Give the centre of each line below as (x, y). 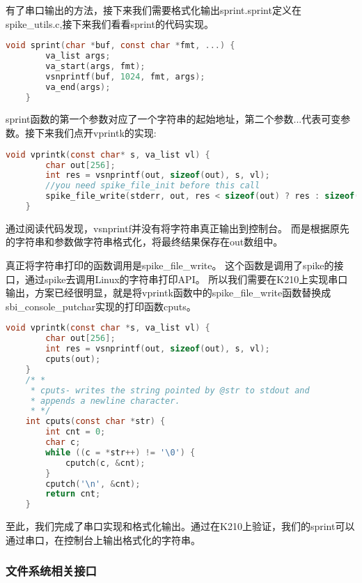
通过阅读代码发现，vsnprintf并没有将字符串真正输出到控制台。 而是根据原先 (178, 228)
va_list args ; (78, 56)
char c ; (63, 442)
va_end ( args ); (78, 87)
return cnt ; (73, 494)
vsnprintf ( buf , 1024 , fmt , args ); (125, 76)
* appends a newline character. (105, 401)
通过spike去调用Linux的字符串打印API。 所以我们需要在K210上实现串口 (186, 279)
